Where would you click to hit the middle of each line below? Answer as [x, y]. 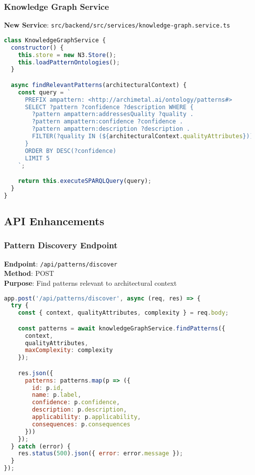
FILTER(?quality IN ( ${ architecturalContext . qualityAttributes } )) [143, 136]
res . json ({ [36, 373]
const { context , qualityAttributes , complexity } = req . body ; [123, 313]
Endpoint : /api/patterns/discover [61, 263]
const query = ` [44, 92]
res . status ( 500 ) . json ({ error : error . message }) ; [101, 454]
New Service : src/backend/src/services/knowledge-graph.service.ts [117, 25]
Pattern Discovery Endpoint [61, 245]
